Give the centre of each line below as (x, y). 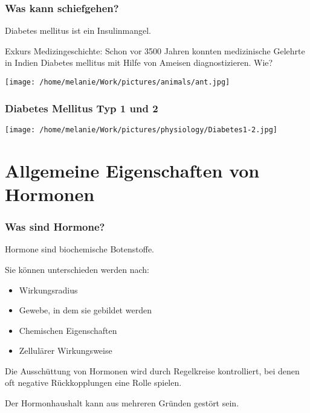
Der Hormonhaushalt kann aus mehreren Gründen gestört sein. (122, 403)
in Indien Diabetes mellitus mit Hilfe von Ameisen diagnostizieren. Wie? (139, 62)
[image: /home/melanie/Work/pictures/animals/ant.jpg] (118, 82)
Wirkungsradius (48, 290)
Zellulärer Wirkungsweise (66, 351)
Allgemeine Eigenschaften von (132, 170)
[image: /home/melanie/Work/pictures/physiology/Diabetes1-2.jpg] (141, 130)
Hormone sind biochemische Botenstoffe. (79, 249)
